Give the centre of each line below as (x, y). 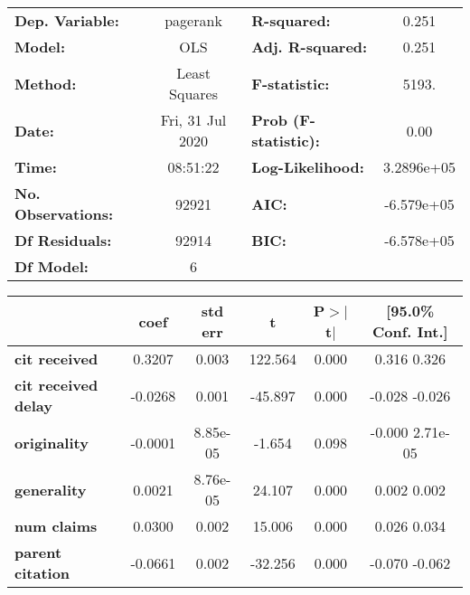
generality (51, 489)
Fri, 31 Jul (193, 120)
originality (52, 442)
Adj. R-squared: (310, 47)
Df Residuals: (63, 240)
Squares (193, 94)
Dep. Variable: (67, 20)
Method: (46, 83)
